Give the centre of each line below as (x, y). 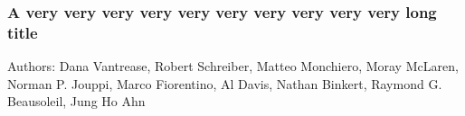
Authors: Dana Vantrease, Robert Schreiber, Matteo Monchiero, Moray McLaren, (233, 66)
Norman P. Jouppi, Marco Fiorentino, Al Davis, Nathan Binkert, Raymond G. (225, 83)
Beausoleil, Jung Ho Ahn (76, 101)
